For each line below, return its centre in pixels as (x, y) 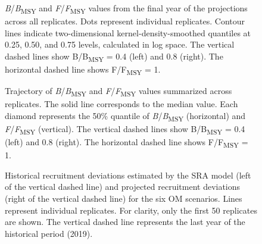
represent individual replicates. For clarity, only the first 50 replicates (131, 210)
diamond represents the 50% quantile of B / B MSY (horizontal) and (125, 116)
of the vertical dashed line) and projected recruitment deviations (123, 187)
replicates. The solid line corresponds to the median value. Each (121, 104)
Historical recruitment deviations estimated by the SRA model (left (128, 175)
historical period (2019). (49, 233)
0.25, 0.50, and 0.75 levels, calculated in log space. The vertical (120, 44)
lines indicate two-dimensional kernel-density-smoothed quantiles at (128, 32)
